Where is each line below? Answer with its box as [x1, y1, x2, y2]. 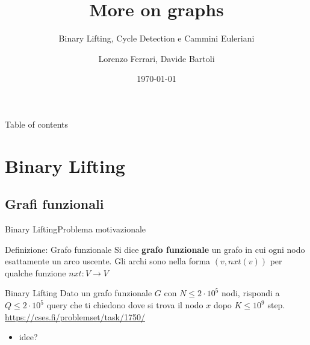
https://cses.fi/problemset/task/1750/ [5, 310, 145, 323]
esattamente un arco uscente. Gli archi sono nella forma [5, 255, 211, 267]
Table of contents [5, 117, 69, 130]
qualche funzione [5, 266, 66, 279]
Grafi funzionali [5, 194, 104, 213]
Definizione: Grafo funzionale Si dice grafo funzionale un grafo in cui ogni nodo [5, 243, 305, 255]
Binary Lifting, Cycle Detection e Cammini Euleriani [58, 32, 255, 45]
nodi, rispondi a [222, 287, 280, 299]
